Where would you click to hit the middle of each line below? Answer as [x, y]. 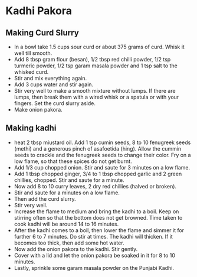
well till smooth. [33, 53]
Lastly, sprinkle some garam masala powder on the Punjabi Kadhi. [94, 268]
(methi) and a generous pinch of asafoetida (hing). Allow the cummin [98, 148]
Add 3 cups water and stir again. [54, 84]
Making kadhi [31, 128]
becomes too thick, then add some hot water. [69, 243]
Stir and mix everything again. [50, 78]
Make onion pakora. [38, 110]
